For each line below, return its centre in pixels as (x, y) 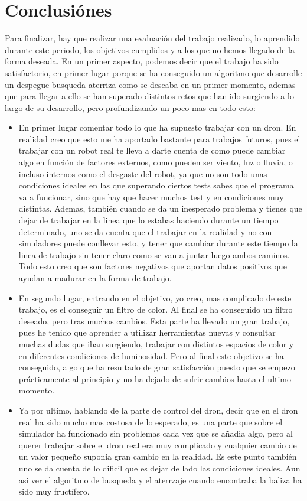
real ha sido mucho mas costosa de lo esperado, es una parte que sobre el (151, 422)
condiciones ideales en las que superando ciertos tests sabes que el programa (156, 185)
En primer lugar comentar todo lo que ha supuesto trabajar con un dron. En (157, 127)
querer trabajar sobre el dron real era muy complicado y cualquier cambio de (158, 445)
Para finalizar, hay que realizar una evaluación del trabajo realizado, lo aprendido (152, 38)
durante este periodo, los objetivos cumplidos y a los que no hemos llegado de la (150, 49)
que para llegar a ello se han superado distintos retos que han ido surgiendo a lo (149, 96)
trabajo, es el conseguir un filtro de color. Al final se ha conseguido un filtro (156, 309)
